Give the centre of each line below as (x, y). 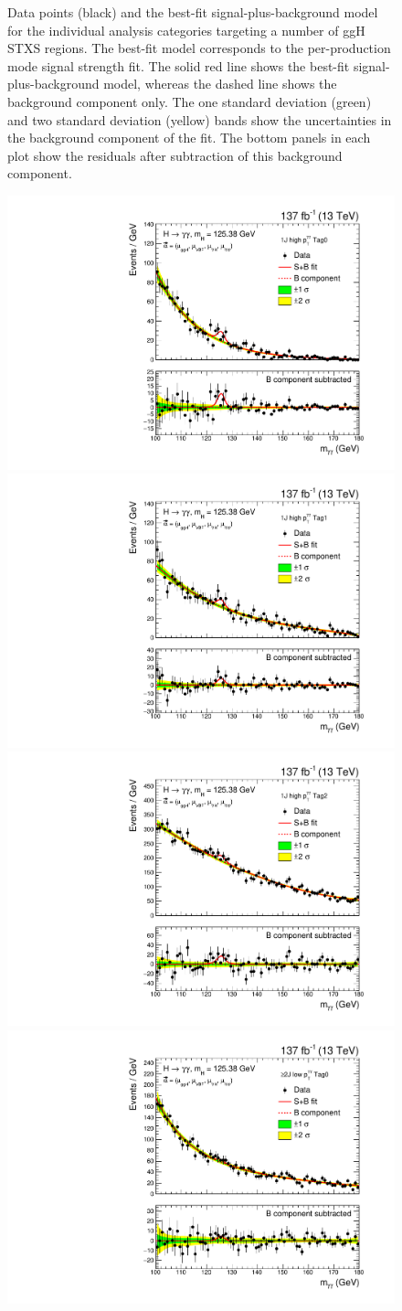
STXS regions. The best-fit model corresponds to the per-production (199, 48)
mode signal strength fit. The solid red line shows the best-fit (179, 65)
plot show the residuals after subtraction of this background (175, 155)
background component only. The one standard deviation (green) (190, 101)
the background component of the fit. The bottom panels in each (189, 138)
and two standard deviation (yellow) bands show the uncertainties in (200, 119)
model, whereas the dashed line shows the (220, 84)
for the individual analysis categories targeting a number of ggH (186, 30)
